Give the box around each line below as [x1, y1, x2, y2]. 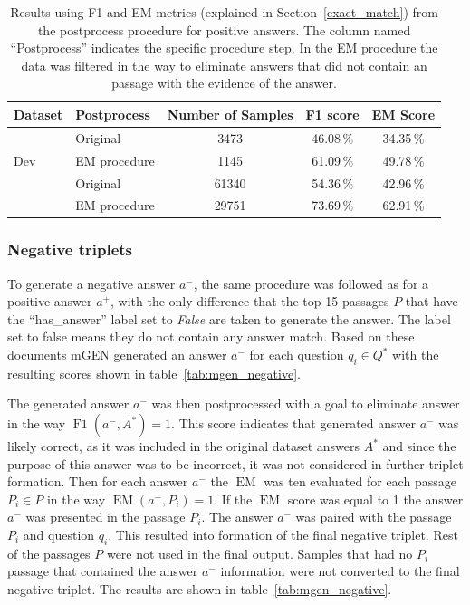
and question [23, 524, 95, 543]
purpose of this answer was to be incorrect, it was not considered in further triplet [7, 454, 464, 473]
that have [405, 292, 458, 311]
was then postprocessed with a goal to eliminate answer [151, 394, 460, 413]
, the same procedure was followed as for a [193, 274, 429, 293]
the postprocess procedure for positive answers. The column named [37, 20, 411, 39]
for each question [249, 345, 344, 364]
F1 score [305, 104, 360, 123]
